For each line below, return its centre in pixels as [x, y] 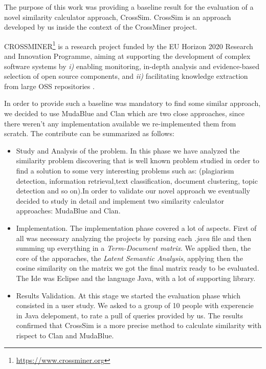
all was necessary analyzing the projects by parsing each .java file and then [134, 238]
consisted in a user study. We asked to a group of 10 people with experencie [135, 305]
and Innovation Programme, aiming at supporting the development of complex [127, 56]
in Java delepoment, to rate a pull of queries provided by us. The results [130, 315]
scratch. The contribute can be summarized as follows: [89, 133]
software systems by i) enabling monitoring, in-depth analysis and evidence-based [132, 66]
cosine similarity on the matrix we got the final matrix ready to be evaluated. [138, 268]
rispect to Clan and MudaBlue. [65, 335]
